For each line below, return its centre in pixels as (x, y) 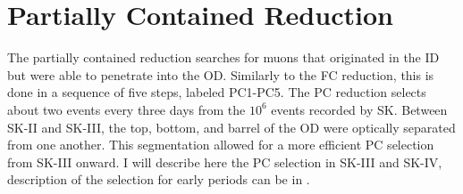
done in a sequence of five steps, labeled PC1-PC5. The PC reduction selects (217, 92)
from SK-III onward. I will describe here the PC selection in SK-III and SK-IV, (225, 162)
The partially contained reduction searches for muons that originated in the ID (223, 57)
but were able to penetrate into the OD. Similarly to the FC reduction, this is (221, 74)
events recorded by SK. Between (359, 109)
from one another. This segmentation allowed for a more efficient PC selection (221, 145)
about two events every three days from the (126, 109)
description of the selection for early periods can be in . (159, 179)
